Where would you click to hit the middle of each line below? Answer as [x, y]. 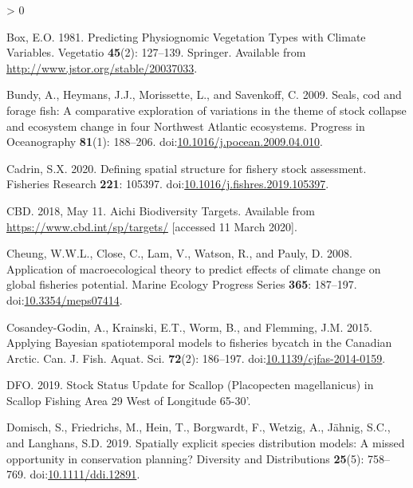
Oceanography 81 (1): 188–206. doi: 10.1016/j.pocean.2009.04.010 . [165, 142]
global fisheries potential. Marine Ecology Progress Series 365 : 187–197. [182, 284]
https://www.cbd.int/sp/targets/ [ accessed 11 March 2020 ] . [152, 226]
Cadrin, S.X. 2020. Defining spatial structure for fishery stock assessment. [187, 168]
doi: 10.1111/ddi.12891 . [85, 474]
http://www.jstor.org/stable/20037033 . [102, 67]
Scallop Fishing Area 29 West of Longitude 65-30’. [129, 400]
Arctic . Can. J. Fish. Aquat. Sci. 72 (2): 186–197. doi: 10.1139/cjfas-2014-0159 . [196, 358]
